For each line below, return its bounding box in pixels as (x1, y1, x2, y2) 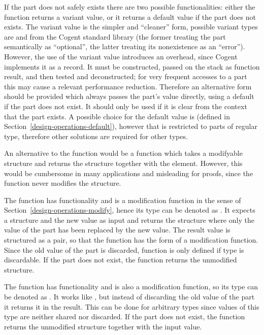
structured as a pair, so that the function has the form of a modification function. (4, 234, 258, 245)
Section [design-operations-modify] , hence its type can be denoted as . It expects (4, 205, 255, 215)
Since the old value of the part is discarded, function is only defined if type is (4, 244, 244, 255)
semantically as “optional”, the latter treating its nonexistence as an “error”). (4, 41, 245, 52)
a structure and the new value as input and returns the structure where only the (4, 214, 254, 225)
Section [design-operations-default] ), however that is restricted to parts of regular (4, 121, 257, 131)
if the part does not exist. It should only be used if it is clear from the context (4, 100, 247, 111)
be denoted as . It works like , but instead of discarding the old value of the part (4, 291, 255, 302)
